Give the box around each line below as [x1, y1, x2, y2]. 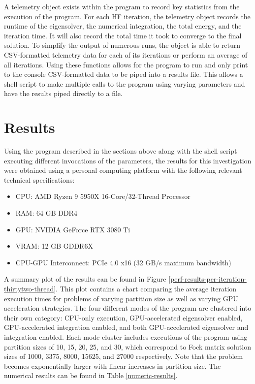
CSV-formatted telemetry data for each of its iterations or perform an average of [4, 49, 248, 60]
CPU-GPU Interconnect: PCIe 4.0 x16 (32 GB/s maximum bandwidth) [15, 257, 231, 267]
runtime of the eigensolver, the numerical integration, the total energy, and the [4, 21, 242, 31]
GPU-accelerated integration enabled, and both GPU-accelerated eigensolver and [4, 322, 249, 332]
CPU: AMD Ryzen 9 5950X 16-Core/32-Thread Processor [15, 191, 191, 201]
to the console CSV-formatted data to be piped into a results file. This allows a [4, 69, 243, 79]
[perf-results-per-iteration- [168, 274, 247, 284]
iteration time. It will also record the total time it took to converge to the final [4, 30, 242, 40]
